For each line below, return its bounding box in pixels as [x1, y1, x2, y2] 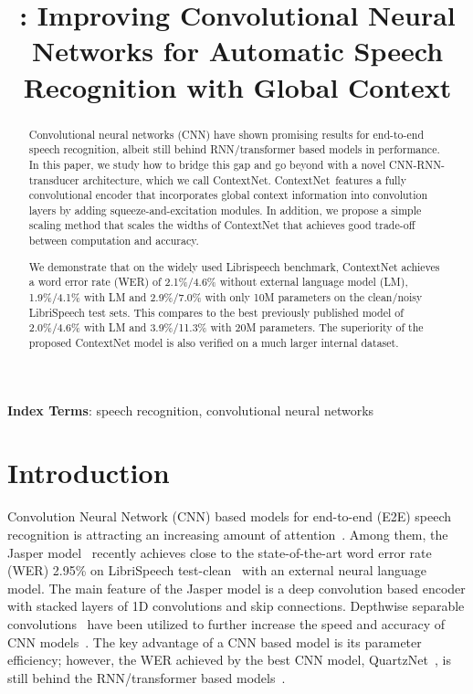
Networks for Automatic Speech [31, 32, 444, 69]
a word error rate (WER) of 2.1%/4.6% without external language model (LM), [28, 274, 408, 289]
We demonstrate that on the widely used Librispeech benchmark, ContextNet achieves [28, 258, 440, 274]
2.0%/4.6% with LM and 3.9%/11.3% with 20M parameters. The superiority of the [28, 320, 424, 335]
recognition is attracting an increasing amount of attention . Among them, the [7, 524, 448, 543]
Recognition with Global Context [23, 68, 452, 105]
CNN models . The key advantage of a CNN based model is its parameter [7, 632, 422, 651]
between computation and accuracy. [28, 233, 199, 248]
